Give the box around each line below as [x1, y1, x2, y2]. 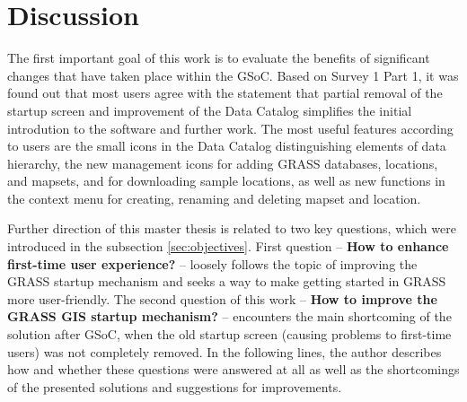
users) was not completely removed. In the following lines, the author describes [7, 342, 442, 361]
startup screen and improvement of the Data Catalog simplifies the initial [7, 100, 412, 119]
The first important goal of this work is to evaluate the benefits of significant [7, 48, 430, 67]
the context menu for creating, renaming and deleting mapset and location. [7, 188, 421, 207]
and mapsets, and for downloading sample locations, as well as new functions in [7, 171, 445, 190]
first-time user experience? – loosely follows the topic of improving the [7, 254, 418, 273]
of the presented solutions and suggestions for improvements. [7, 377, 342, 396]
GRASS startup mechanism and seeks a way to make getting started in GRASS [7, 272, 446, 291]
